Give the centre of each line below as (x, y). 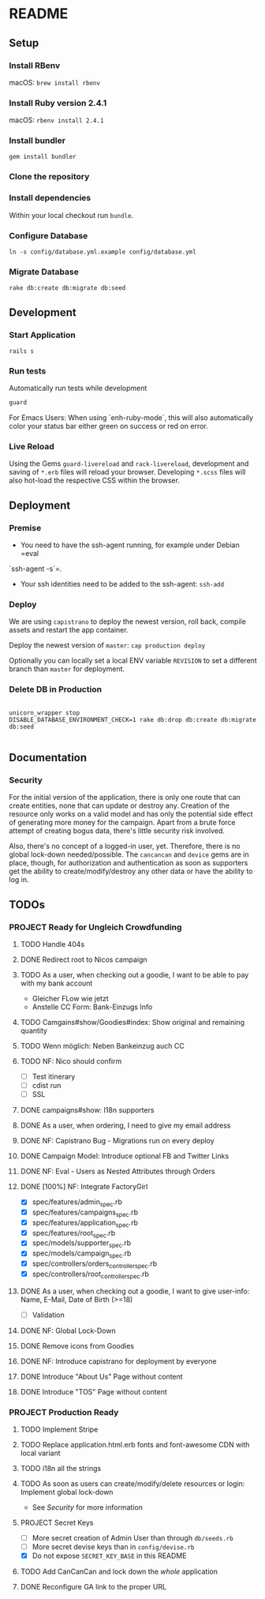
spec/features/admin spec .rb (77, 1203)
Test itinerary (54, 1077)
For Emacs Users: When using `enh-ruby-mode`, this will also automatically (131, 418)
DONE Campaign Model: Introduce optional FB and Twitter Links (125, 1156)
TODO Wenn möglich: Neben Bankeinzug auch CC (102, 1046)
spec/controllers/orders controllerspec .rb (95, 1264)
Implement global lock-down (67, 1492)
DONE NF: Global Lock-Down (68, 1331)
